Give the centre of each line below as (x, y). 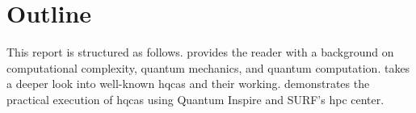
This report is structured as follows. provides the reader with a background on (200, 52)
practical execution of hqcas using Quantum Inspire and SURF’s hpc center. (195, 99)
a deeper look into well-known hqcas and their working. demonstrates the (188, 84)
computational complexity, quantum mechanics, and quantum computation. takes (208, 67)
